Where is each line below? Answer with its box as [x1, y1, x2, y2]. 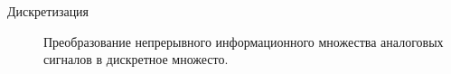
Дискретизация [7, 2, 89, 20]
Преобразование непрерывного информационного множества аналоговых [43, 32, 444, 51]
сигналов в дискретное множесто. [43, 50, 229, 69]
